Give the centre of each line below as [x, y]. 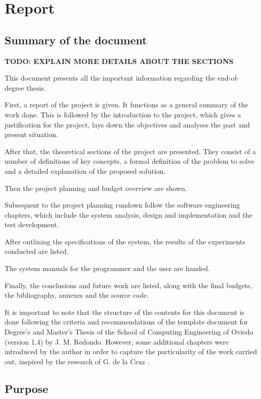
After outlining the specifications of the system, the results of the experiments [125, 241]
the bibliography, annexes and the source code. [77, 295]
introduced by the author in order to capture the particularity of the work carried [131, 351]
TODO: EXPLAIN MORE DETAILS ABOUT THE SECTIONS [119, 61]
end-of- [228, 78]
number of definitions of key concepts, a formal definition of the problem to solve [129, 161]
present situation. [31, 134]
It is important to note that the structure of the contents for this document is [125, 312]
